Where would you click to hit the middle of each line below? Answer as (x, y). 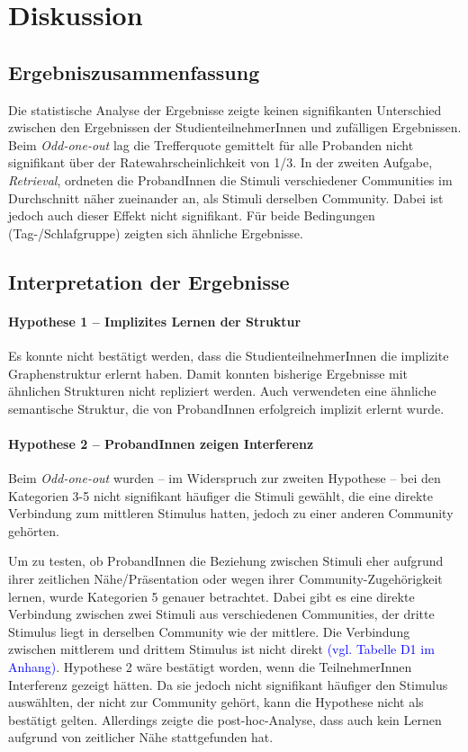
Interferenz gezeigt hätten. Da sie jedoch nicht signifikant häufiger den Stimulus (228, 684)
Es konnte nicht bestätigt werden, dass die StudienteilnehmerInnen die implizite (229, 355)
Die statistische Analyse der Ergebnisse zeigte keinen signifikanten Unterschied (225, 109)
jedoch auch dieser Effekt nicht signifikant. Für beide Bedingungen (192, 215)
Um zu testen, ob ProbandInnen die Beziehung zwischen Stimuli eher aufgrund (226, 561)
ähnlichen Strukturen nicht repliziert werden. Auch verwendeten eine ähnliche (222, 391)
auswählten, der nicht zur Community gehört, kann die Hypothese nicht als (216, 702)
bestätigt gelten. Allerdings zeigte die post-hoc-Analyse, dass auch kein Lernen (225, 719)
